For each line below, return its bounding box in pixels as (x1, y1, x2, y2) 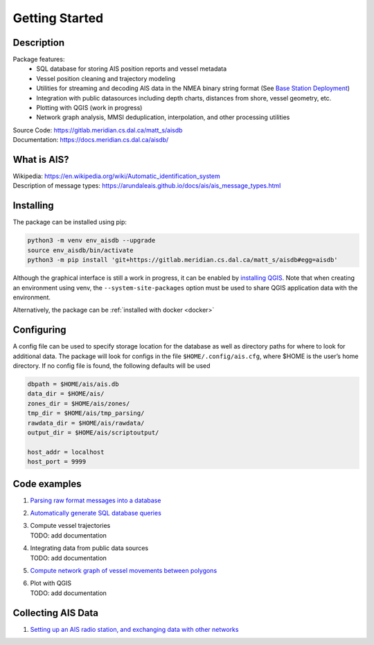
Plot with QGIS (30, 579, 72, 587)
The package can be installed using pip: (12, 218, 127, 227)
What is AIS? (12, 154, 69, 166)
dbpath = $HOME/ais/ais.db (27, 380, 119, 388)
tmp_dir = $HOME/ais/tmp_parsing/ (27, 409, 145, 417)
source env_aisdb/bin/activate (27, 246, 134, 254)
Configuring (12, 324, 66, 336)
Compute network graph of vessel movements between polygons (30, 566, 217, 574)
